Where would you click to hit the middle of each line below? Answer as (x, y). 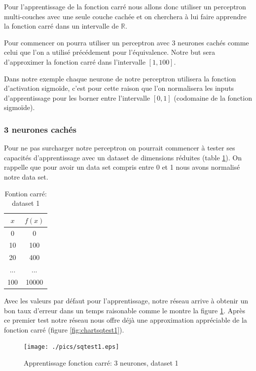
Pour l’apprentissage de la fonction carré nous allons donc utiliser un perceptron (125, 6)
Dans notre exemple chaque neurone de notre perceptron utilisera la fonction (120, 78)
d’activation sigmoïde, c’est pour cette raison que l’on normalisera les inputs (119, 88)
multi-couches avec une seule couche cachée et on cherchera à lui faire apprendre (125, 16)
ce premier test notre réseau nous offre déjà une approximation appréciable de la (126, 320)
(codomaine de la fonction (213, 97)
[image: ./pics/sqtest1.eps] (72, 347)
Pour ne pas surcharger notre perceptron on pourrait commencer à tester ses (120, 148)
